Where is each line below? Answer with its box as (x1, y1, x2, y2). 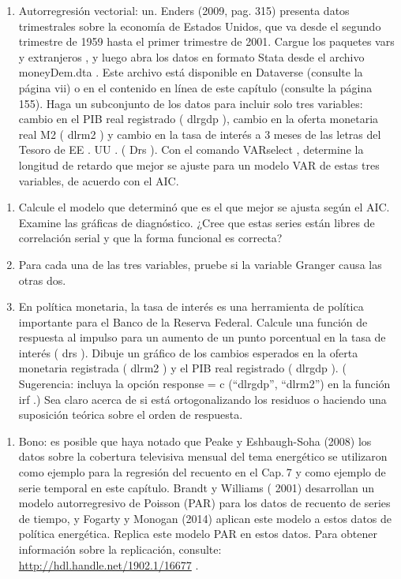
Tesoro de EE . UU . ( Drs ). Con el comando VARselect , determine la (18, 141, 364, 158)
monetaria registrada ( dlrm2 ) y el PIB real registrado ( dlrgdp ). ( (18, 360, 347, 376)
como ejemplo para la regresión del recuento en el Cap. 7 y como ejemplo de (18, 464, 386, 480)
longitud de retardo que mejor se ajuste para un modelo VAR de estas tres (18, 156, 380, 173)
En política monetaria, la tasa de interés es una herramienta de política (18, 298, 364, 315)
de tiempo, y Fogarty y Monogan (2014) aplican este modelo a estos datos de (18, 510, 392, 526)
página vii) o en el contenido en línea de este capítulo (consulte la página (18, 79, 373, 95)
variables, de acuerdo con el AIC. (18, 172, 179, 189)
